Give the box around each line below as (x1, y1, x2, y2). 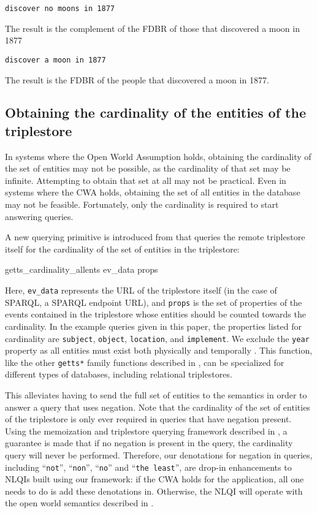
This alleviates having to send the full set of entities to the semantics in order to (5, 389, 307, 401)
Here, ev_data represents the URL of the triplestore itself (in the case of (5, 284, 277, 297)
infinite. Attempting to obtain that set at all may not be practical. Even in (5, 173, 286, 186)
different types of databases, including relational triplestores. (5, 368, 232, 381)
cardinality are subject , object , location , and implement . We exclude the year (5, 332, 310, 344)
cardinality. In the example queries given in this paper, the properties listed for (5, 319, 302, 332)
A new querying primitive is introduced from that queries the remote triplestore (5, 230, 305, 243)
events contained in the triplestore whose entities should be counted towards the (5, 308, 306, 321)
